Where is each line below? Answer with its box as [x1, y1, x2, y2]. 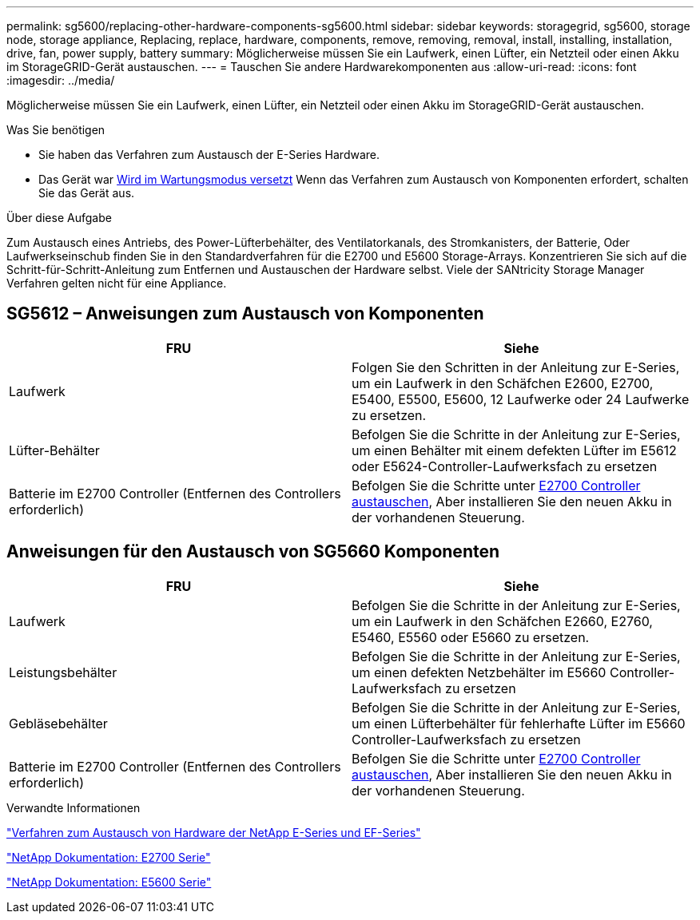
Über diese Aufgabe [6, 211, 112, 224]
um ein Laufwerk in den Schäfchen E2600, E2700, [352, 375, 654, 391]
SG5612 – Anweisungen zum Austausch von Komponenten [6, 303, 484, 324]
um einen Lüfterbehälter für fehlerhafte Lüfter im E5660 [352, 715, 686, 732]
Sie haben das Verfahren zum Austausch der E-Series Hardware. [38, 148, 380, 161]
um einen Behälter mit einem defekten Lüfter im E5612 [352, 442, 677, 458]
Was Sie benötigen [6, 123, 105, 137]
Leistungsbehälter [9, 664, 117, 680]
